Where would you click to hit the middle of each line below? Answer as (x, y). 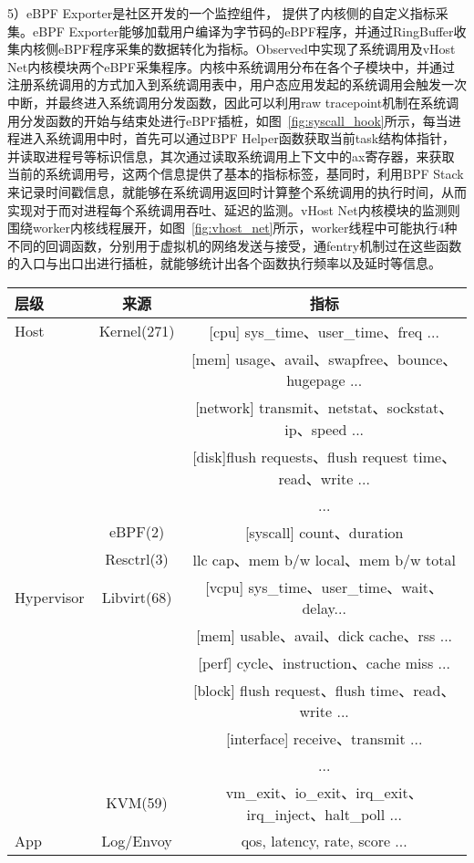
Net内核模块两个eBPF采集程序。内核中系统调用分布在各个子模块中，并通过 (231, 66)
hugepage (316, 380)
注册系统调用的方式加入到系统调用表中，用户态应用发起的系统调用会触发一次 (237, 84)
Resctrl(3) (137, 559)
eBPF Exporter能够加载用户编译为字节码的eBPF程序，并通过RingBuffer (243, 31)
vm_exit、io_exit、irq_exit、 (324, 792)
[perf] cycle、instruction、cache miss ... (324, 662)
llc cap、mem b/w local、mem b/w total (324, 559)
